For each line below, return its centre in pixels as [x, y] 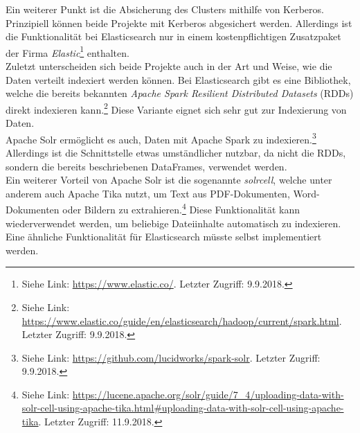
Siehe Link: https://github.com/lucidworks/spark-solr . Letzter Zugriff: [171, 357]
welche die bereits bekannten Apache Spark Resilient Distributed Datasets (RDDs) [180, 93]
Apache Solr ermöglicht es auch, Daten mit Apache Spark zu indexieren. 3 [161, 138]
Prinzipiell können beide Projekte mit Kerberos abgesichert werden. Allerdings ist [179, 23]
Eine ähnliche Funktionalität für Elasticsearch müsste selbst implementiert [164, 237]
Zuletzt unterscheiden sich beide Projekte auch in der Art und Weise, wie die [169, 66]
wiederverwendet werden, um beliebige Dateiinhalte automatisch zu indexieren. [173, 223]
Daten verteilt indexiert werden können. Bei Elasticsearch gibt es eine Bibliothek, [178, 79]
